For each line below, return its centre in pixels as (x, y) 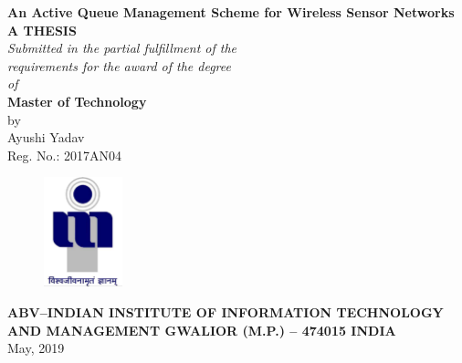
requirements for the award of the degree (119, 65)
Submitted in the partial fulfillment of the (122, 48)
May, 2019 (36, 348)
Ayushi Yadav (46, 137)
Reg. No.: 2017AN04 (65, 155)
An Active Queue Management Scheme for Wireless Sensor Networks (231, 12)
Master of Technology (77, 101)
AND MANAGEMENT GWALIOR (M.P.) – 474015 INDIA (202, 330)
